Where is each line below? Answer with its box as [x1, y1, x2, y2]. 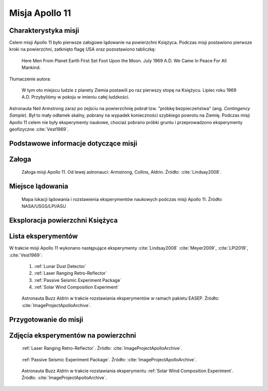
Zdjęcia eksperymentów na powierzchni [9, 331, 136, 339]
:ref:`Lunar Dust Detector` [34, 263, 87, 269]
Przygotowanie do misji [9, 315, 84, 324]
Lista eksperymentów [9, 232, 78, 241]
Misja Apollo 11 [9, 7, 71, 18]
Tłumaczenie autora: [9, 76, 52, 82]
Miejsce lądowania [9, 182, 68, 191]
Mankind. [21, 65, 41, 70]
